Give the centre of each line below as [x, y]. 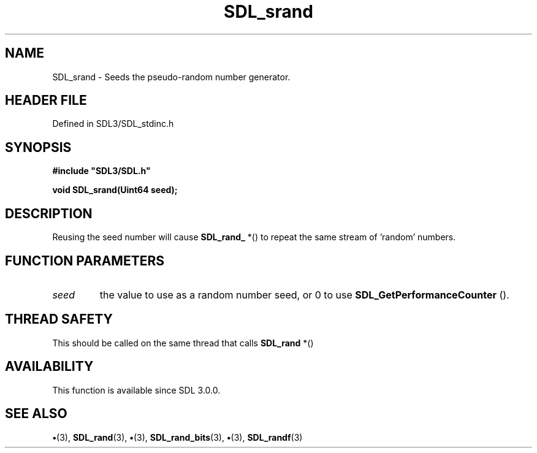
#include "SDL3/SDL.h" [101, 171]
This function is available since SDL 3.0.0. [136, 390]
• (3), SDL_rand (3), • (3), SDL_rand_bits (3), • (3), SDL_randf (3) [177, 437]
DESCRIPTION [49, 213]
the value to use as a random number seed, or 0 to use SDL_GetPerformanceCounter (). [304, 295]
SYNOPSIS [38, 147]
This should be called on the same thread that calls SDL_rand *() [183, 343]
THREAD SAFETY [59, 319]
